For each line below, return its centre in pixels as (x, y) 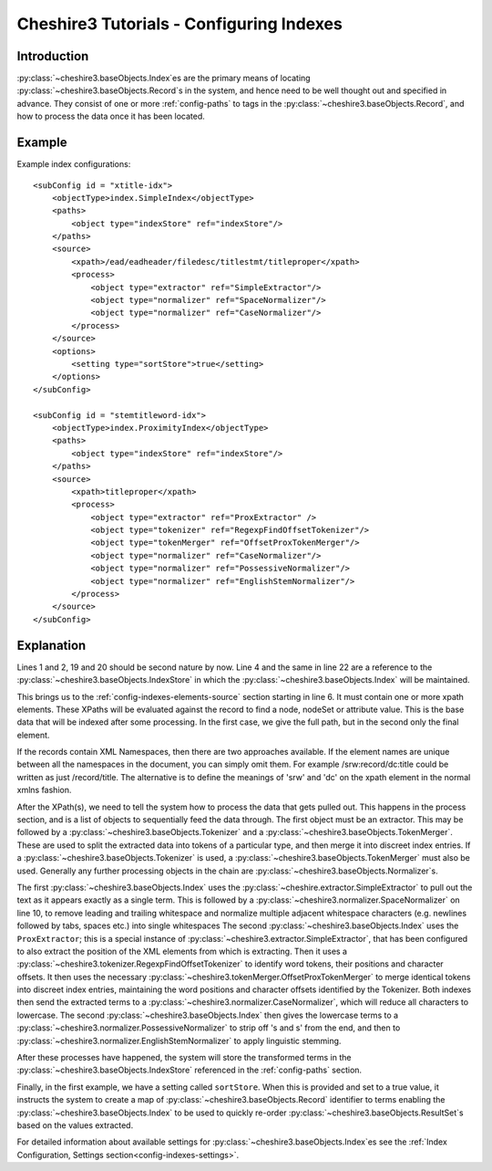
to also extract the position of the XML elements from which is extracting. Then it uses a (182, 951)
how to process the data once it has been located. (111, 116)
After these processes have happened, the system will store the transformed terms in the (184, 1058)
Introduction (53, 56)
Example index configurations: (74, 164)
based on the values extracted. (75, 1125)
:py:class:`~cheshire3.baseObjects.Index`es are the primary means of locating (164, 78)
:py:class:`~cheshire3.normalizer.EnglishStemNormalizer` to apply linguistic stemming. (179, 1040)
